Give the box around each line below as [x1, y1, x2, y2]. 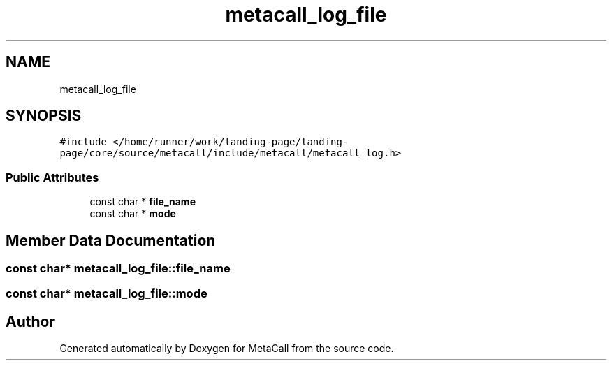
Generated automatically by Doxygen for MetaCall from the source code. [59, 342, 394, 355]
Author [6, 312, 55, 330]
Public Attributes [6, 170, 99, 184]
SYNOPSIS [6, 107, 82, 125]
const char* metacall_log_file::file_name [6, 261, 231, 276]
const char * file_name [89, 196, 196, 208]
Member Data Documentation [6, 231, 216, 249]
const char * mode [89, 207, 176, 220]
